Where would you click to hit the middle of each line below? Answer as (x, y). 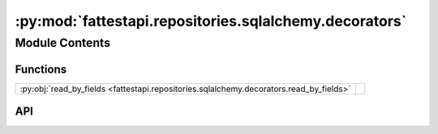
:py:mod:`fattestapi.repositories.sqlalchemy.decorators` (211, 21)
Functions (41, 69)
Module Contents (63, 43)
